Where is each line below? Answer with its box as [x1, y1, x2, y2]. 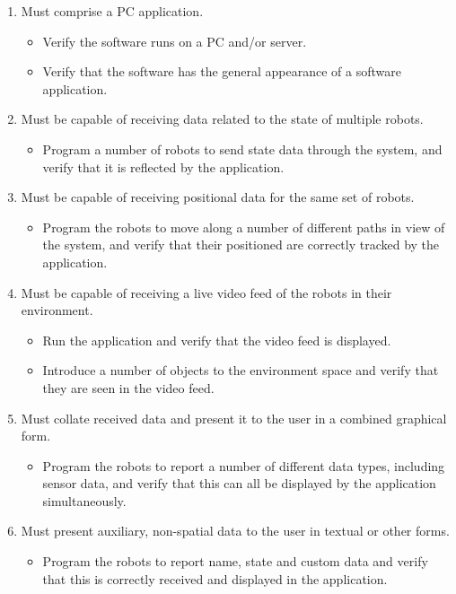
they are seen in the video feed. [42, 378, 215, 397]
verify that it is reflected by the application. [42, 157, 285, 176]
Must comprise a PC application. [21, 2, 204, 20]
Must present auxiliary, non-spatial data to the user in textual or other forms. [21, 521, 450, 540]
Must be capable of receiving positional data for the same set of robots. [21, 188, 415, 206]
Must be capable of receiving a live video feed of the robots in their [21, 283, 392, 301]
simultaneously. [42, 491, 127, 510]
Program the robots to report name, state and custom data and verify [42, 552, 428, 571]
